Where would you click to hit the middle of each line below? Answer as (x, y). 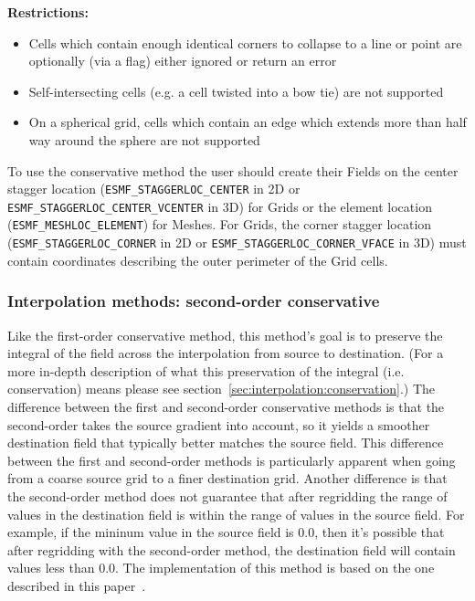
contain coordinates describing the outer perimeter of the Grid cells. (198, 260)
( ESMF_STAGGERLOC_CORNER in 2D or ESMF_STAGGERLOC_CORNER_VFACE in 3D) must (237, 243)
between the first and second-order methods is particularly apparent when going (232, 460)
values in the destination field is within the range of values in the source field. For (236, 514)
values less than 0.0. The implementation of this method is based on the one (221, 568)
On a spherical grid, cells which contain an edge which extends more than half (248, 122)
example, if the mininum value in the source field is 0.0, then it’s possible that (226, 532)
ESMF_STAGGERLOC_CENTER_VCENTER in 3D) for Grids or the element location (220, 206)
